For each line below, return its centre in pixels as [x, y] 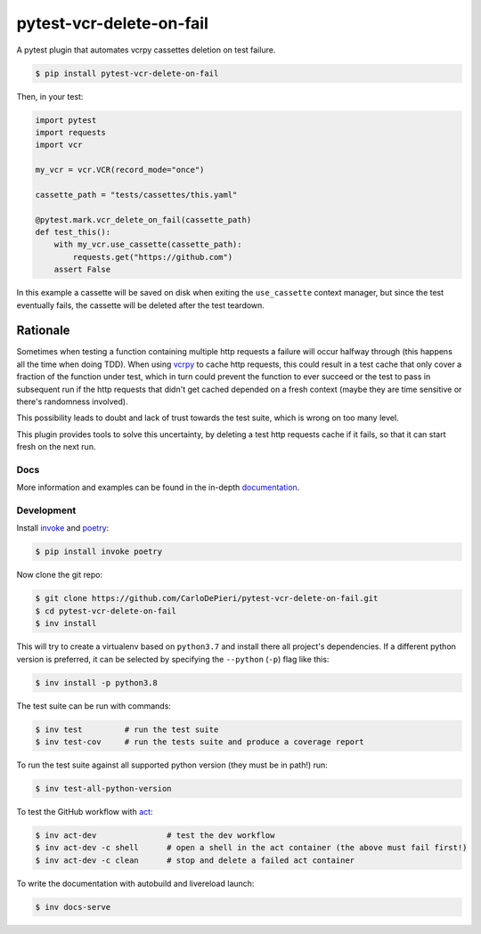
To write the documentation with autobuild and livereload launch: [135, 883]
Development [46, 510]
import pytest [66, 120]
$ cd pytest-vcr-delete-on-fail [106, 611]
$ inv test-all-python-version [104, 788]
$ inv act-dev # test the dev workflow [155, 835]
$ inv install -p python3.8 [96, 682]
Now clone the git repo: [59, 575]
